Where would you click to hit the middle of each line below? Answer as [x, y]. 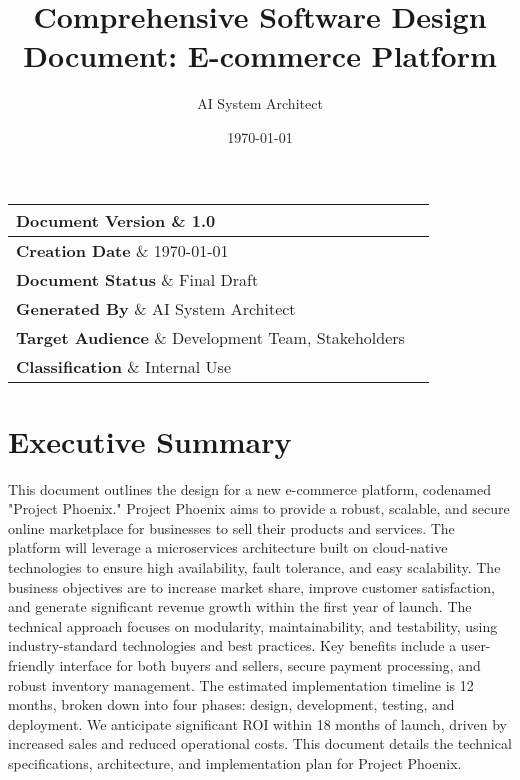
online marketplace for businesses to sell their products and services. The [231, 527]
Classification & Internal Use [124, 366]
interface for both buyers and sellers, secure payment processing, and [270, 664]
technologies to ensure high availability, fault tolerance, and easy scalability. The [254, 567]
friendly [31, 664]
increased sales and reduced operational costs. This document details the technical [260, 743]
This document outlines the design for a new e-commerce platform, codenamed [249, 488]
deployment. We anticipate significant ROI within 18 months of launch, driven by [257, 723]
